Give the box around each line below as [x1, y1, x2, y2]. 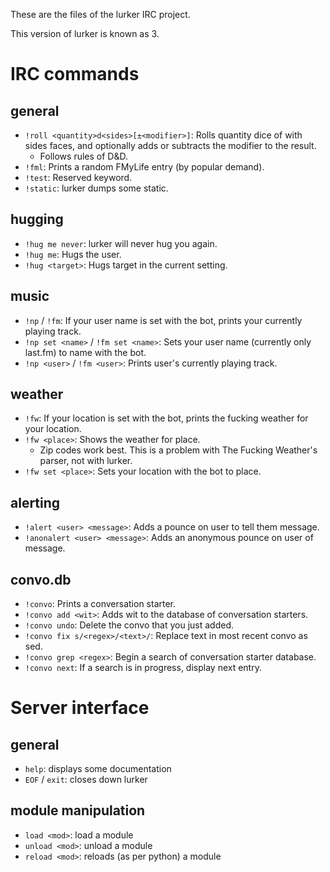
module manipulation [10, 802, 146, 819]
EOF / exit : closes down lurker [24, 774, 148, 786]
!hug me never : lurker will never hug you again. [24, 237, 218, 249]
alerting [10, 494, 61, 511]
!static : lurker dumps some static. [24, 182, 169, 194]
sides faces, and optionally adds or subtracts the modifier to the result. [24, 140, 317, 151]
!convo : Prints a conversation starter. [24, 598, 177, 610]
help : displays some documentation [24, 763, 172, 775]
